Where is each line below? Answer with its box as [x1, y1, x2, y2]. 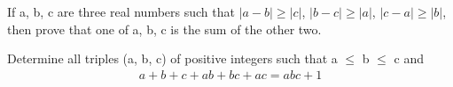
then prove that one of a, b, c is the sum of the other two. [7, 19, 322, 38]
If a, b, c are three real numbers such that [7, 3, 235, 20]
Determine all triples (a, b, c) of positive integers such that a [7, 49, 338, 68]
